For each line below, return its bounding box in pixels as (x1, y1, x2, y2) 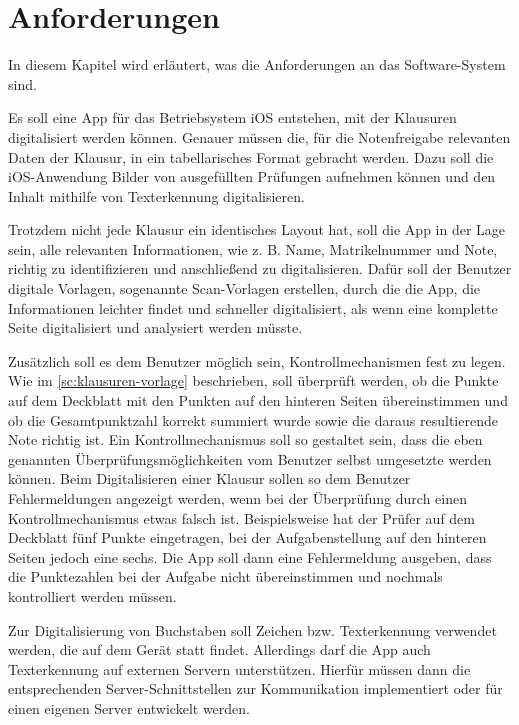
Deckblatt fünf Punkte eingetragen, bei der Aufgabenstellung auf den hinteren (8, 527, 487, 548)
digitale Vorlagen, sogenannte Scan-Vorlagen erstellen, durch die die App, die (8, 278, 481, 299)
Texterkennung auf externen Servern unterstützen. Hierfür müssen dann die (8, 658, 471, 679)
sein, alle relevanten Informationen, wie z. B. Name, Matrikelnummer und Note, (8, 238, 498, 259)
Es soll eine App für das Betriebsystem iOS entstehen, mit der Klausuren (8, 107, 457, 128)
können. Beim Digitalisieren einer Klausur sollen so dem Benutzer (8, 468, 411, 489)
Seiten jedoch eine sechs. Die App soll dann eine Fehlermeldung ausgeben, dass (8, 546, 492, 567)
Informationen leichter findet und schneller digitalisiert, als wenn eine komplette (8, 297, 498, 318)
